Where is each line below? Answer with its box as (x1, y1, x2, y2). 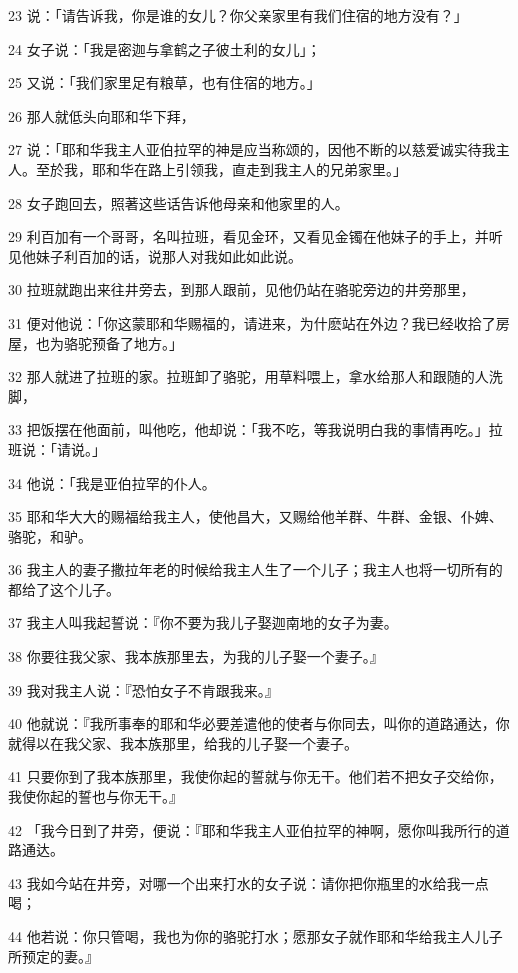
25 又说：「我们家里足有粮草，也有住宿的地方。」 (8, 72, 321, 93)
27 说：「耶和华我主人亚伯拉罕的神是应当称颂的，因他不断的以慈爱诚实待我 (8, 139, 496, 160)
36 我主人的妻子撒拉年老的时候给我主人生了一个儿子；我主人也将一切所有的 (8, 559, 503, 580)
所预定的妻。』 (8, 945, 99, 966)
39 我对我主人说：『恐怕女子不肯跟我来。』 (8, 679, 279, 700)
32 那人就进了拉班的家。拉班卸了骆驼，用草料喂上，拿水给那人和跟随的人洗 (8, 366, 503, 387)
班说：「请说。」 (8, 438, 106, 459)
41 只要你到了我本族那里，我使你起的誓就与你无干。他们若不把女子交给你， (8, 766, 503, 787)
